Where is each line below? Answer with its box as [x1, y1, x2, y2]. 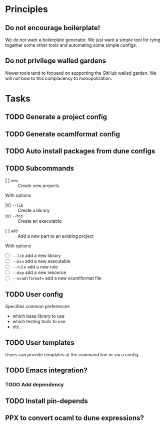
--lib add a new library [12, 252, 61, 258]
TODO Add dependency [5, 381, 64, 388]
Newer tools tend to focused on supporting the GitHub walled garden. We [5, 70, 156, 76]
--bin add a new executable [12, 258, 71, 264]
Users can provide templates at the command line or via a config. [5, 351, 140, 357]
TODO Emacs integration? [5, 366, 87, 375]
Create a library [17, 207, 50, 213]
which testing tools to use [12, 319, 66, 325]
